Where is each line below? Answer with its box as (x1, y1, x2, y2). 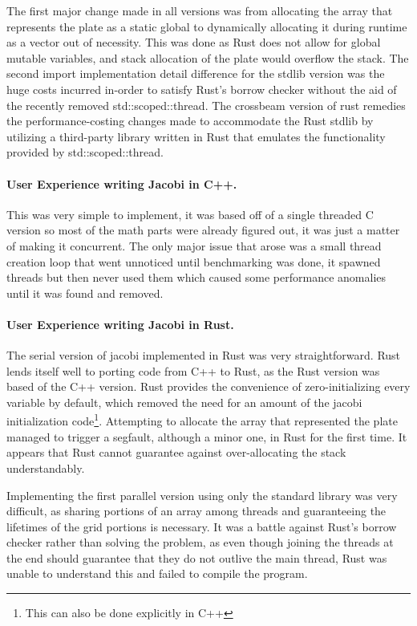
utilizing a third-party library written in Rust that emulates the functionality (6, 128, 386, 144)
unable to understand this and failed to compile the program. (6, 565, 308, 582)
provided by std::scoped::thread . (6, 144, 164, 161)
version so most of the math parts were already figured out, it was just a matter (6, 222, 400, 238)
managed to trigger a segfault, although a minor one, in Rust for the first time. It (6, 428, 407, 445)
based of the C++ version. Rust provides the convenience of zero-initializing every (6, 378, 411, 395)
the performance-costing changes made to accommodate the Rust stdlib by (6, 112, 374, 129)
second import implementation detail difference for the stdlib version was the (6, 65, 385, 82)
